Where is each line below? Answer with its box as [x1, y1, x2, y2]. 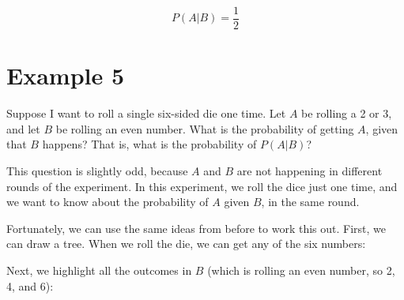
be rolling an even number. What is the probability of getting [55, 120, 354, 137]
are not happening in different [236, 162, 383, 178]
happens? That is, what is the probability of [42, 136, 257, 152]
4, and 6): [6, 277, 54, 294]
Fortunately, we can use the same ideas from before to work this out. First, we [6, 219, 387, 236]
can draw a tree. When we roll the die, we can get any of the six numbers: [6, 235, 366, 252]
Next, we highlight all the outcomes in [6, 261, 192, 278]
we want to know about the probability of [6, 193, 209, 210]
